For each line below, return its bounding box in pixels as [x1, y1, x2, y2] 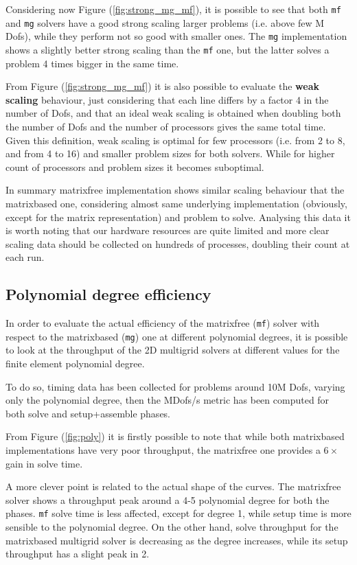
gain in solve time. [5, 456, 83, 470]
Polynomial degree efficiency [5, 284, 211, 305]
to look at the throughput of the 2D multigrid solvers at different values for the [5, 343, 340, 357]
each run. [5, 250, 45, 264]
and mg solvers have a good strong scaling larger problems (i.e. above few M [5, 15, 325, 30]
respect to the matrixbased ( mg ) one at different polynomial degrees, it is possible [5, 329, 348, 343]
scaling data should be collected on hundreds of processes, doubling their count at [5, 236, 350, 251]
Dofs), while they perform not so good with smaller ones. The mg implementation [5, 29, 347, 43]
